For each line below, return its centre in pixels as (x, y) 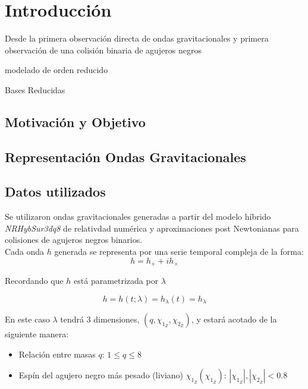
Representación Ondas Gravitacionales (125, 156)
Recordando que (34, 281)
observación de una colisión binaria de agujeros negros (103, 50)
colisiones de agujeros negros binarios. (74, 240)
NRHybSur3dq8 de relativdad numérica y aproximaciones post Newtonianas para (152, 228)
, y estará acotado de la (234, 319)
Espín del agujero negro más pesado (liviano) (101, 375)
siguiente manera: (37, 334)
